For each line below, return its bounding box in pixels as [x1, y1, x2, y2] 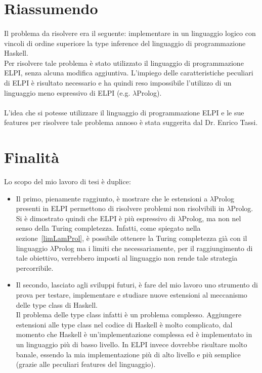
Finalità [4, 147, 59, 168]
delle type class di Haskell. [16, 299, 98, 310]
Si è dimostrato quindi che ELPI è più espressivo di [16, 213, 176, 223]
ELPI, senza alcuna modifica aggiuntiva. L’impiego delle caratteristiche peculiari [4, 67, 253, 78]
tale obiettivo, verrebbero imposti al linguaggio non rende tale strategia [16, 253, 238, 263]
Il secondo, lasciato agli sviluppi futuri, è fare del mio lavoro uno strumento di [16, 279, 258, 290]
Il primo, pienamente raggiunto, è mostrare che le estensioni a [16, 193, 208, 203]
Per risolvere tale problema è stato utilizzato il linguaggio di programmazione [4, 57, 244, 68]
